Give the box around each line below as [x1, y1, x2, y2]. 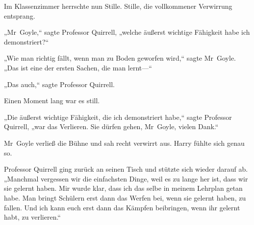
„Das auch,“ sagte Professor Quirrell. [4, 79, 115, 89]
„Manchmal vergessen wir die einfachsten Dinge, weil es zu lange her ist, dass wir [4, 173, 248, 183]
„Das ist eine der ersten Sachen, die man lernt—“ [4, 62, 152, 72]
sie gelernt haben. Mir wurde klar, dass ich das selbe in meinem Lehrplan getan [4, 183, 243, 193]
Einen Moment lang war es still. [4, 95, 100, 106]
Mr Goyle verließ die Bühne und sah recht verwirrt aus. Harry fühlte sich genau [4, 137, 245, 148]
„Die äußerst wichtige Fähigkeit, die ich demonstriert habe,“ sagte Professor [4, 112, 232, 122]
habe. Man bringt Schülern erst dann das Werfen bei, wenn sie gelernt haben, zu [4, 192, 246, 202]
